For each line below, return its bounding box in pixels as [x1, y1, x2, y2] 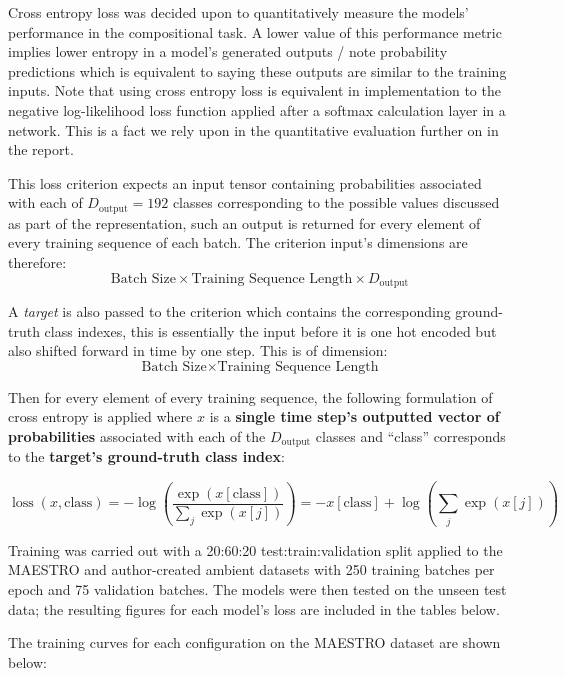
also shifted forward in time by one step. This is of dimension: [8, 340, 388, 361]
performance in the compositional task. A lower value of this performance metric [8, 21, 502, 42]
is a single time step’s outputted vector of [209, 406, 500, 427]
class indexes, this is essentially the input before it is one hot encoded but [44, 320, 497, 341]
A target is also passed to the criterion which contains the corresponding [8, 301, 451, 322]
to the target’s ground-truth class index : [8, 446, 285, 467]
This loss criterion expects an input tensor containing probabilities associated [8, 172, 482, 193]
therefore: [8, 251, 67, 272]
